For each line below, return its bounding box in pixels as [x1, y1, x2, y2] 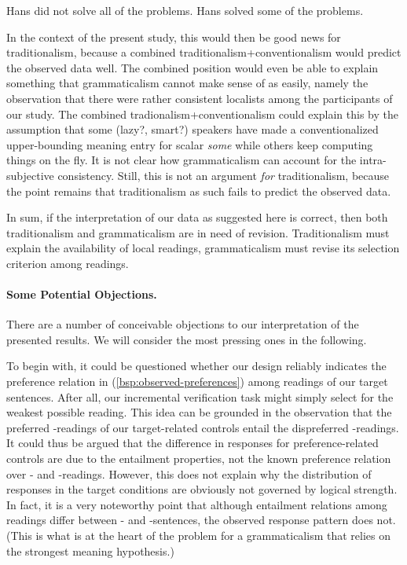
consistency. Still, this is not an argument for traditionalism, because [57, 167, 390, 183]
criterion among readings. [6, 255, 129, 271]
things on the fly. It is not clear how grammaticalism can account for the [6, 152, 357, 168]
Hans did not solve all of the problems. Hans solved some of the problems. [6, 2, 364, 18]
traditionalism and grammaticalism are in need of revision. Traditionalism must [6, 224, 390, 240]
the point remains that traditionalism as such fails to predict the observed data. [6, 182, 391, 199]
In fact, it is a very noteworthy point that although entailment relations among [6, 496, 387, 512]
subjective [6, 167, 54, 183]
